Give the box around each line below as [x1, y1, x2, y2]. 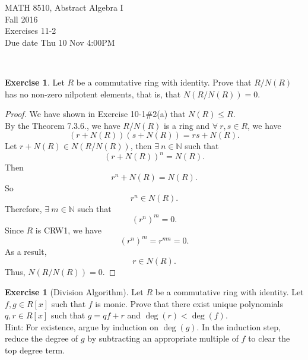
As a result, [5, 245, 47, 257]
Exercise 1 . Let [5, 75, 65, 88]
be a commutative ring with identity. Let [155, 286, 304, 298]
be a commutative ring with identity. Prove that [76, 75, 252, 88]
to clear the [248, 332, 290, 345]
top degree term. [5, 343, 65, 356]
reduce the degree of [5, 332, 78, 345]
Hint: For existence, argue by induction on [5, 320, 158, 333]
